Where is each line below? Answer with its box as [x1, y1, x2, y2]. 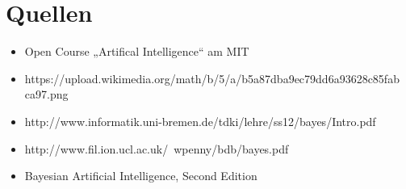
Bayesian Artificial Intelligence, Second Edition [24, 167, 257, 184]
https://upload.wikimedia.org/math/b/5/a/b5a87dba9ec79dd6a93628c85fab [24, 69, 400, 86]
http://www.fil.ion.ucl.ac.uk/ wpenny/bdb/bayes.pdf [24, 140, 289, 157]
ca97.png [24, 86, 69, 103]
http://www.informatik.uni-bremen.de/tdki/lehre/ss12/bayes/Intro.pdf [24, 112, 376, 129]
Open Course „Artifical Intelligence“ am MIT [24, 43, 249, 60]
